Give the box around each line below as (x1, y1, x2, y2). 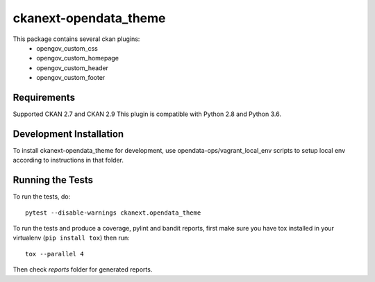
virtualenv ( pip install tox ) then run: (12, 233, 130, 242)
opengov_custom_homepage (36, 54, 119, 63)
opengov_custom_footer (36, 74, 106, 82)
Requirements (12, 91, 76, 103)
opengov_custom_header (36, 63, 109, 72)
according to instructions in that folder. (12, 156, 124, 165)
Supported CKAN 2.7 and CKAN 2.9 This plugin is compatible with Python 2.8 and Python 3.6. (12, 110, 281, 118)
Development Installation (12, 128, 124, 140)
